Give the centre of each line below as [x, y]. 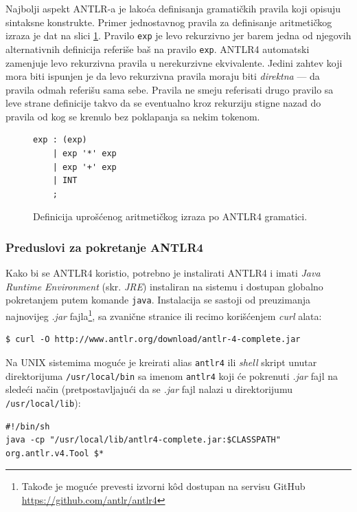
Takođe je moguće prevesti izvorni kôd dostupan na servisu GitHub [163, 486]
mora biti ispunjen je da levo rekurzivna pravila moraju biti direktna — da [163, 76]
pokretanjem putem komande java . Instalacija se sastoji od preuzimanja [158, 300]
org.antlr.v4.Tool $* [55, 453]
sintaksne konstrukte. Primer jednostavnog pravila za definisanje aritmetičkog [169, 22]
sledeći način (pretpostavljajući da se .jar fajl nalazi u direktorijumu [149, 389]
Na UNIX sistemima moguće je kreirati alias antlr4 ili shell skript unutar [161, 362]
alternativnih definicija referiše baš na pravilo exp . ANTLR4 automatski [158, 49]
